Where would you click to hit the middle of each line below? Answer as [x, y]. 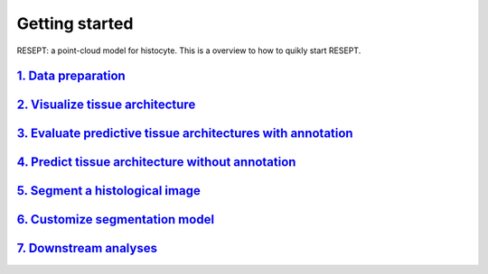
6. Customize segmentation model [116, 219]
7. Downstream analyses [87, 248]
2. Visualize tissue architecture [106, 105]
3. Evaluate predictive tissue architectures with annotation [185, 134]
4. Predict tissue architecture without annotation [156, 162]
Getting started [75, 23]
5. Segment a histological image [108, 191]
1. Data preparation [71, 76]
